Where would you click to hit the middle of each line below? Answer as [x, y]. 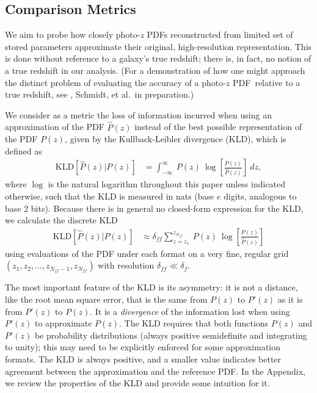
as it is [290, 299]
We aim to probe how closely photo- [73, 34]
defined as [24, 150]
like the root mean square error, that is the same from [106, 299]
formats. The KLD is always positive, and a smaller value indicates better [143, 359]
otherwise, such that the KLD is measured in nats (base [110, 196]
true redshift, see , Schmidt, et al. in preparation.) [100, 94]
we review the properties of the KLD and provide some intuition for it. [137, 383]
